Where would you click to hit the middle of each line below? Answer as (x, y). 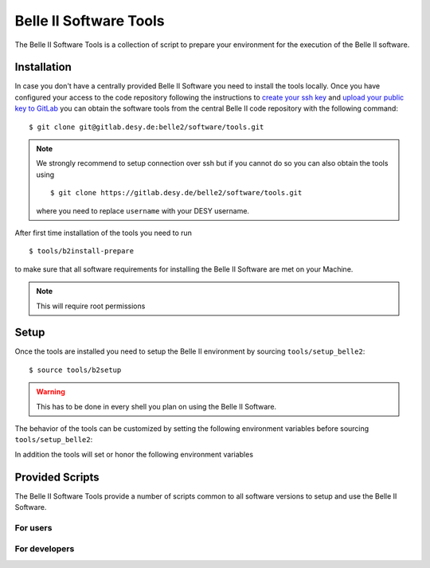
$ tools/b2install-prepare (82, 251)
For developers (45, 549)
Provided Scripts (57, 477)
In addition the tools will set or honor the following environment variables (134, 454)
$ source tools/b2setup (75, 370)
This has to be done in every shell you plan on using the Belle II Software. (156, 406)
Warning (51, 392)
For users (33, 527)
